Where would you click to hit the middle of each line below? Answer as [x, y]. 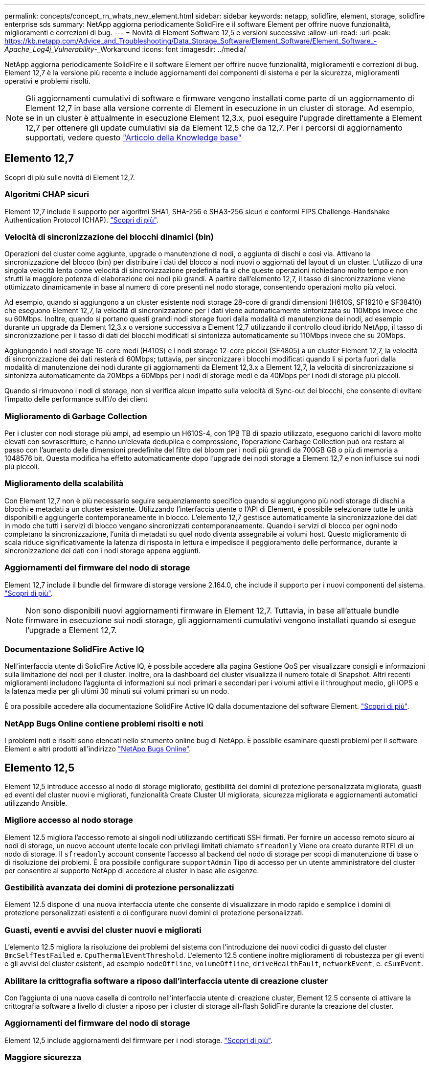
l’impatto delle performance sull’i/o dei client [76, 399]
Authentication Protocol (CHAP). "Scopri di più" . [81, 220]
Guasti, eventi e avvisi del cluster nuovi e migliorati [103, 930]
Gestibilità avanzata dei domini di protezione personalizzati [119, 888]
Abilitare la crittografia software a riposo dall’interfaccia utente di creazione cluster [166, 981]
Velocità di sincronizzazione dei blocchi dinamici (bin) [109, 237]
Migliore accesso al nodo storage [69, 820]
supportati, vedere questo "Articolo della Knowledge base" [134, 137]
